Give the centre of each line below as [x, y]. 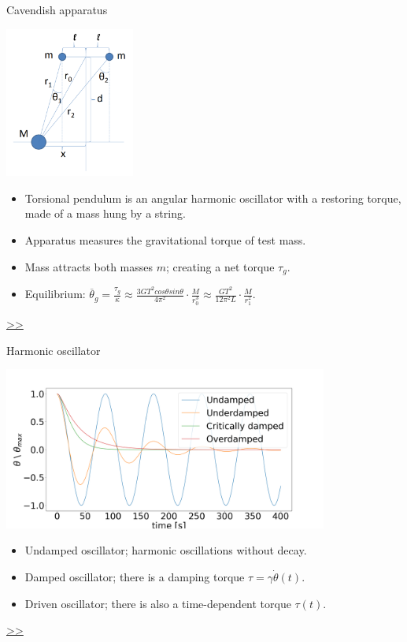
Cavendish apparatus [57, 9]
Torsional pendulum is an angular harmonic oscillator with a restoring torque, [213, 198]
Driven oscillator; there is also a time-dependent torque [158, 603]
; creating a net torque [220, 266]
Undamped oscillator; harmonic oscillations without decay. [166, 550]
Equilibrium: [55, 294]
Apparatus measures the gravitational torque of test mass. [165, 240]
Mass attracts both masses [89, 266]
